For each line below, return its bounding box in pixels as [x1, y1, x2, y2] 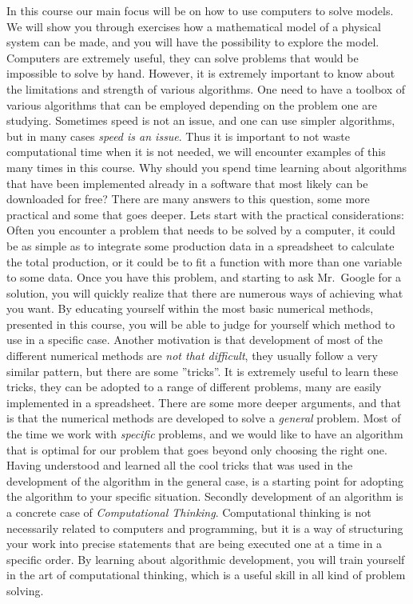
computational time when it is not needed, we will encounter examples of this [6, 143, 386, 160]
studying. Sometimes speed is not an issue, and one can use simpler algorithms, [6, 112, 395, 129]
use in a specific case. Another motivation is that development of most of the [6, 331, 383, 348]
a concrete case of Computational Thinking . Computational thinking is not [6, 504, 371, 520]
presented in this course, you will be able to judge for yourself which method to [6, 315, 395, 332]
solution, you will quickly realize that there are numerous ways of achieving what [6, 284, 403, 301]
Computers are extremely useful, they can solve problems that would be [6, 49, 359, 66]
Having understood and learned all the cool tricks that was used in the [6, 457, 353, 474]
